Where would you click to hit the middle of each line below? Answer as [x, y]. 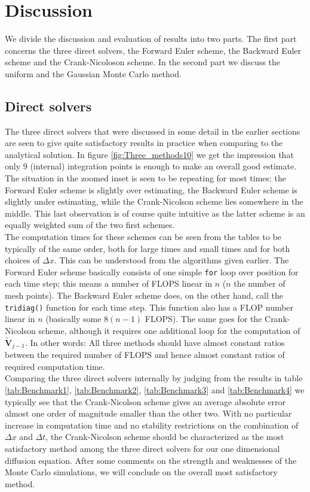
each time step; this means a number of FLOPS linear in [108, 283]
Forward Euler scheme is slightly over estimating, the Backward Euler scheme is [151, 189]
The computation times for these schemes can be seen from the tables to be [143, 237]
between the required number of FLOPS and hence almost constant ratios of [145, 355]
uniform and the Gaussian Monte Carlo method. [93, 73]
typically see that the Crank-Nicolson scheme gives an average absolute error [145, 401]
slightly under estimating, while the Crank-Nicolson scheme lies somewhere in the [154, 201]
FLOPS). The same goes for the [203, 319]
